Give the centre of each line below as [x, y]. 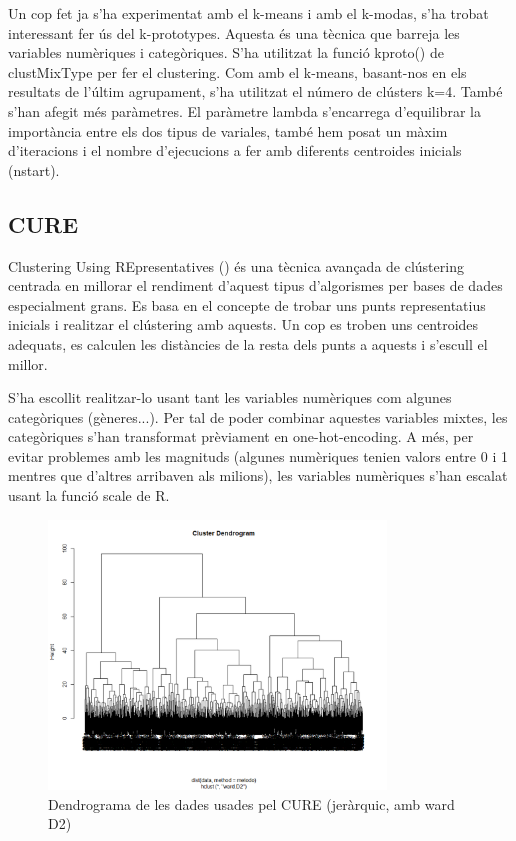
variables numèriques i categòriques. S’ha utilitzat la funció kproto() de [226, 52]
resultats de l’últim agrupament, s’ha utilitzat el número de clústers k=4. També [255, 91]
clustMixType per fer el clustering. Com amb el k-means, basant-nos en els [237, 71]
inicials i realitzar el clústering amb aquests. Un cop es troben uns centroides [243, 324]
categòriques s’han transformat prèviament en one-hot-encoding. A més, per [241, 436]
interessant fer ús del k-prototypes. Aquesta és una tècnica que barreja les [234, 32]
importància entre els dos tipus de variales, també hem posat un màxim [228, 130]
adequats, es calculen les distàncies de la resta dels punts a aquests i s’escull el [248, 343]
